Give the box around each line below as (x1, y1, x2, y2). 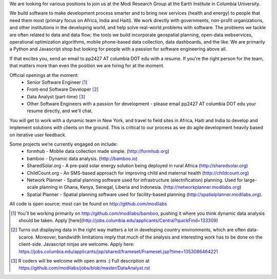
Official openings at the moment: (9, 72, 79, 78)
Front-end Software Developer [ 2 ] (27, 86, 98, 92)
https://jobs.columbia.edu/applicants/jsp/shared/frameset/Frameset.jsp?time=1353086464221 (18, 248, 218, 254)
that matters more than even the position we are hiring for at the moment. (9, 63, 165, 69)
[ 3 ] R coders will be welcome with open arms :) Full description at (11, 257, 150, 264)
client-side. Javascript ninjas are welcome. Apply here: (18, 241, 135, 247)
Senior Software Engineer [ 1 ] (27, 79, 88, 85)
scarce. (18, 234, 34, 240)
